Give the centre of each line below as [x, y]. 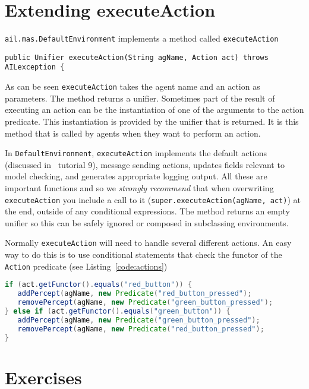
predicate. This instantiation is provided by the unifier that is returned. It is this [152, 121]
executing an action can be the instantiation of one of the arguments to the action [154, 110]
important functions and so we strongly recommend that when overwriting [139, 187]
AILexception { [35, 67]
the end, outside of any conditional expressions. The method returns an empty [148, 211]
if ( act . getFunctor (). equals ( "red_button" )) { [99, 285]
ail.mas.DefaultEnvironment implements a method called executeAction [142, 38]
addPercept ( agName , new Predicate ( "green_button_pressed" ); [139, 320]
